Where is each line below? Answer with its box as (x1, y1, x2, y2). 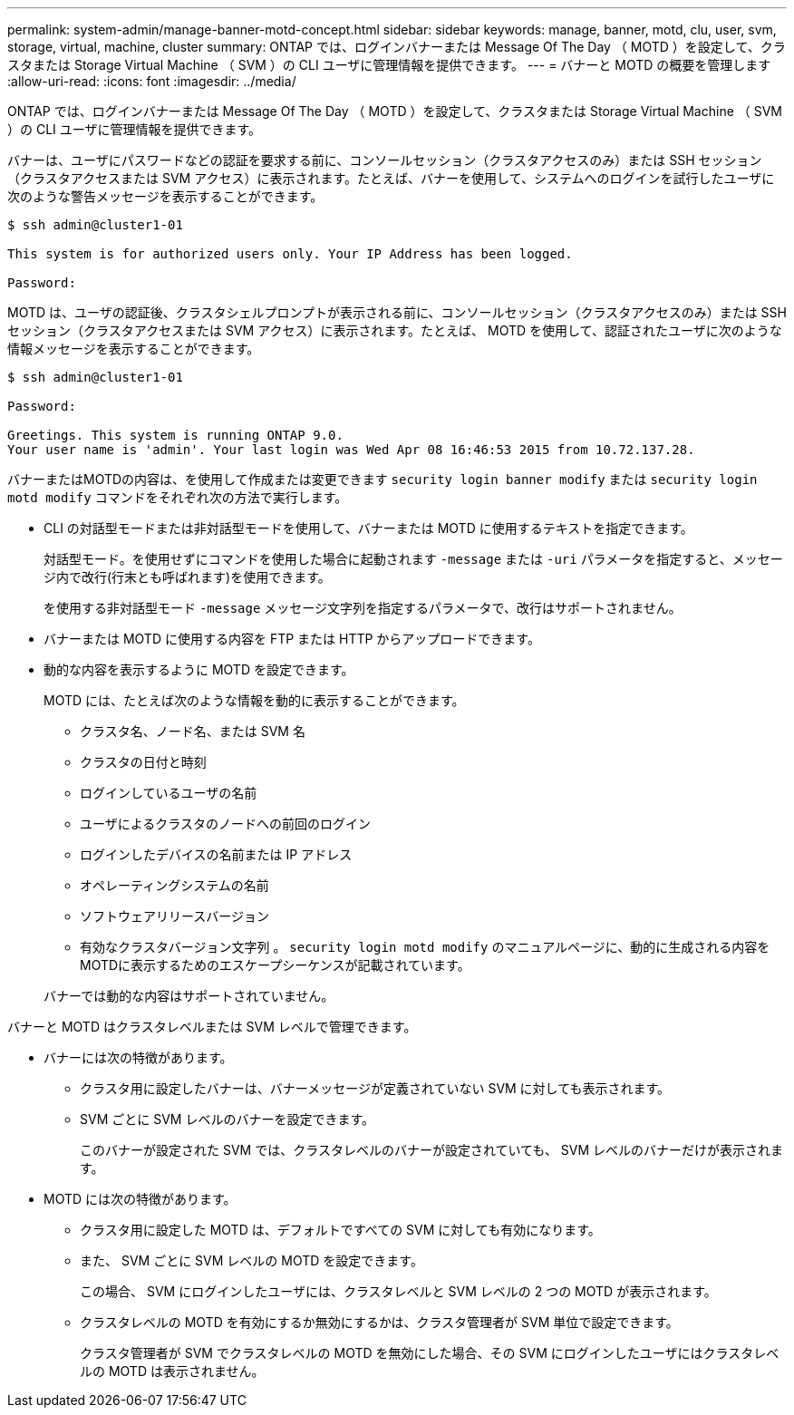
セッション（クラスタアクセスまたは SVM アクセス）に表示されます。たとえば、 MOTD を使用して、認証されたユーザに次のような (7, 323, 782, 338)
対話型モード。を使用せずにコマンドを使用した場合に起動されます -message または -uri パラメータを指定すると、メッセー (44, 551, 783, 567)
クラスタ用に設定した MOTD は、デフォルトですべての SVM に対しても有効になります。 (80, 1222, 601, 1237)
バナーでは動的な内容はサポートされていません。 (44, 988, 334, 1003)
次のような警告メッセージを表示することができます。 (7, 189, 324, 204)
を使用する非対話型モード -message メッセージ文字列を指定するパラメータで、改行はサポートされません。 (44, 600, 682, 615)
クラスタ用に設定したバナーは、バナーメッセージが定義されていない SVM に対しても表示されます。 (80, 1081, 671, 1096)
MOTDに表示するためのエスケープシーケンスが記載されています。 (80, 957, 470, 973)
